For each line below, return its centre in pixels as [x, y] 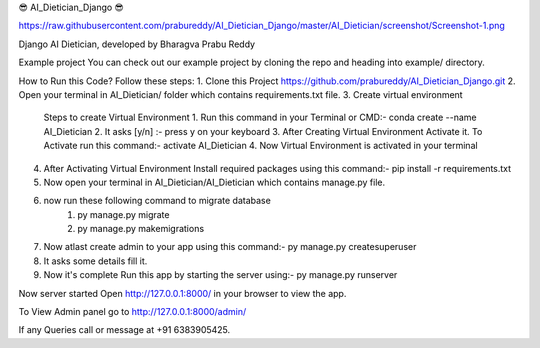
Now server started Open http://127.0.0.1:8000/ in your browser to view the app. [182, 293]
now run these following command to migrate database [157, 201]
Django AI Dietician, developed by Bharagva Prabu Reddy [136, 44]
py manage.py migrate [123, 214]
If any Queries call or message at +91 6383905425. [124, 330]
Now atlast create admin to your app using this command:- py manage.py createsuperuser [230, 247]
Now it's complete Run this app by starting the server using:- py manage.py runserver [220, 275]
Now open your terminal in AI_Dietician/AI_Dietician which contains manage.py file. [214, 182]
